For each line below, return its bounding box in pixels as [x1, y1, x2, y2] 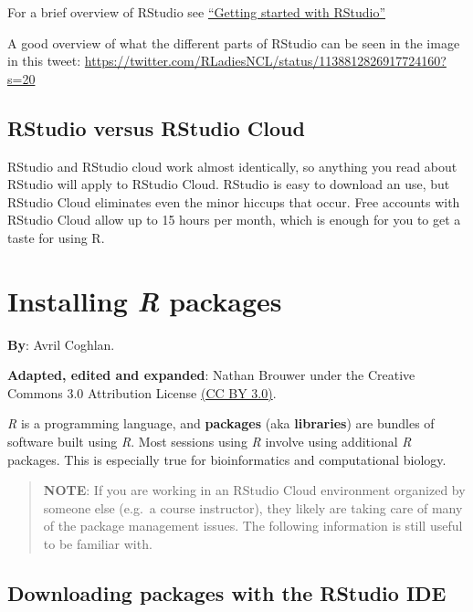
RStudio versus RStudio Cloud [7, 113, 305, 142]
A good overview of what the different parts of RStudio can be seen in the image [7, 33, 460, 52]
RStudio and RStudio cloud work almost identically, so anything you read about [7, 156, 457, 175]
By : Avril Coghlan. [7, 334, 115, 353]
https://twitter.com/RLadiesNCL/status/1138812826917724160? [84, 51, 447, 70]
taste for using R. [7, 227, 105, 247]
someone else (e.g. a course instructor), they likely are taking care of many [43, 498, 463, 517]
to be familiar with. [43, 534, 152, 554]
